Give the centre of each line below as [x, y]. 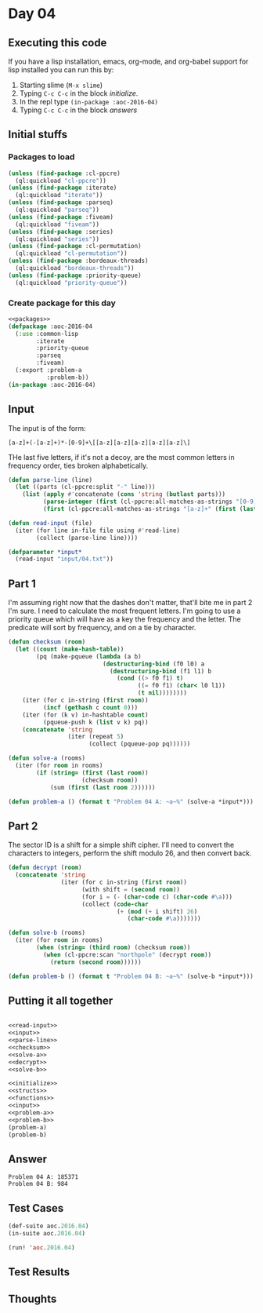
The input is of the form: [47, 428]
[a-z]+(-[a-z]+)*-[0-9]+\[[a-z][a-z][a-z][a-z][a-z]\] [99, 443]
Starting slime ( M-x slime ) [61, 85]
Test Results [39, 1272]
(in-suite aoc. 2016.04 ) [47, 1233]
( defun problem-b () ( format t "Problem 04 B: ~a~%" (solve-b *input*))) [131, 976]
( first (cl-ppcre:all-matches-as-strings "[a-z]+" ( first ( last [150, 509]
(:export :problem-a [49, 370]
